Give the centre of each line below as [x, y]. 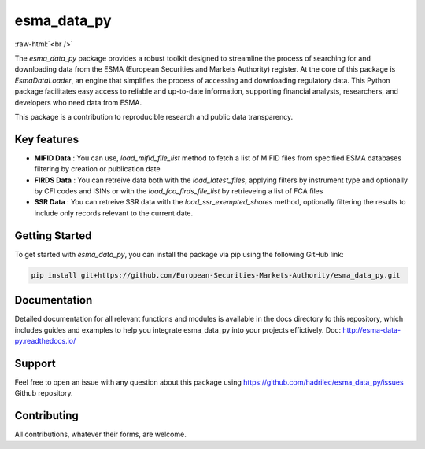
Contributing [46, 416]
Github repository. [44, 393]
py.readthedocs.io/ [45, 340]
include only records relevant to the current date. [113, 213]
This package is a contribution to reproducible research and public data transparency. [154, 116]
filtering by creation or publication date [97, 169]
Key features [46, 139]
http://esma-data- [372, 329]
